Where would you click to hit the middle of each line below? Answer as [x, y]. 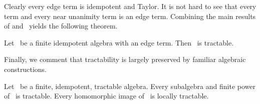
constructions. [25, 69]
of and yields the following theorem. [61, 26]
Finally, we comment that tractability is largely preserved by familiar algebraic [125, 59]
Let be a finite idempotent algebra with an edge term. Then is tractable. [119, 42]
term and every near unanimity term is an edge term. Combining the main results [130, 16]
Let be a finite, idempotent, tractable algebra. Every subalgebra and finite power [130, 86]
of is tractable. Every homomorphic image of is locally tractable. [106, 96]
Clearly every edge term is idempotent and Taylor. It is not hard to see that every [130, 6]
